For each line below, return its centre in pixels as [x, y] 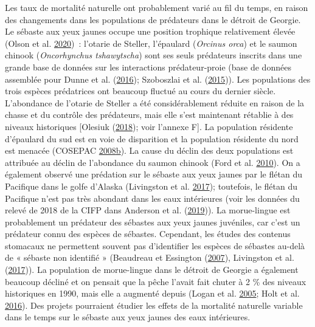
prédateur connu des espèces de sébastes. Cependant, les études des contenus [148, 234]
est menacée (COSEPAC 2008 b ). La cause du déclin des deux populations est [149, 150]
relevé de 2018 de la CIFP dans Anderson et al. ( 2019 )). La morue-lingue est [148, 210]
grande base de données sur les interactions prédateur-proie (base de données [148, 67]
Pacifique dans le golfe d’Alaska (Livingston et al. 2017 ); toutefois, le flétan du [151, 186]
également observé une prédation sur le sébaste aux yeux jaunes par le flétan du [154, 174]
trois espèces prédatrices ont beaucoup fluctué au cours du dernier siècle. [140, 91]
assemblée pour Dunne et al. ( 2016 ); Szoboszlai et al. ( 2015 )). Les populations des [158, 79]
